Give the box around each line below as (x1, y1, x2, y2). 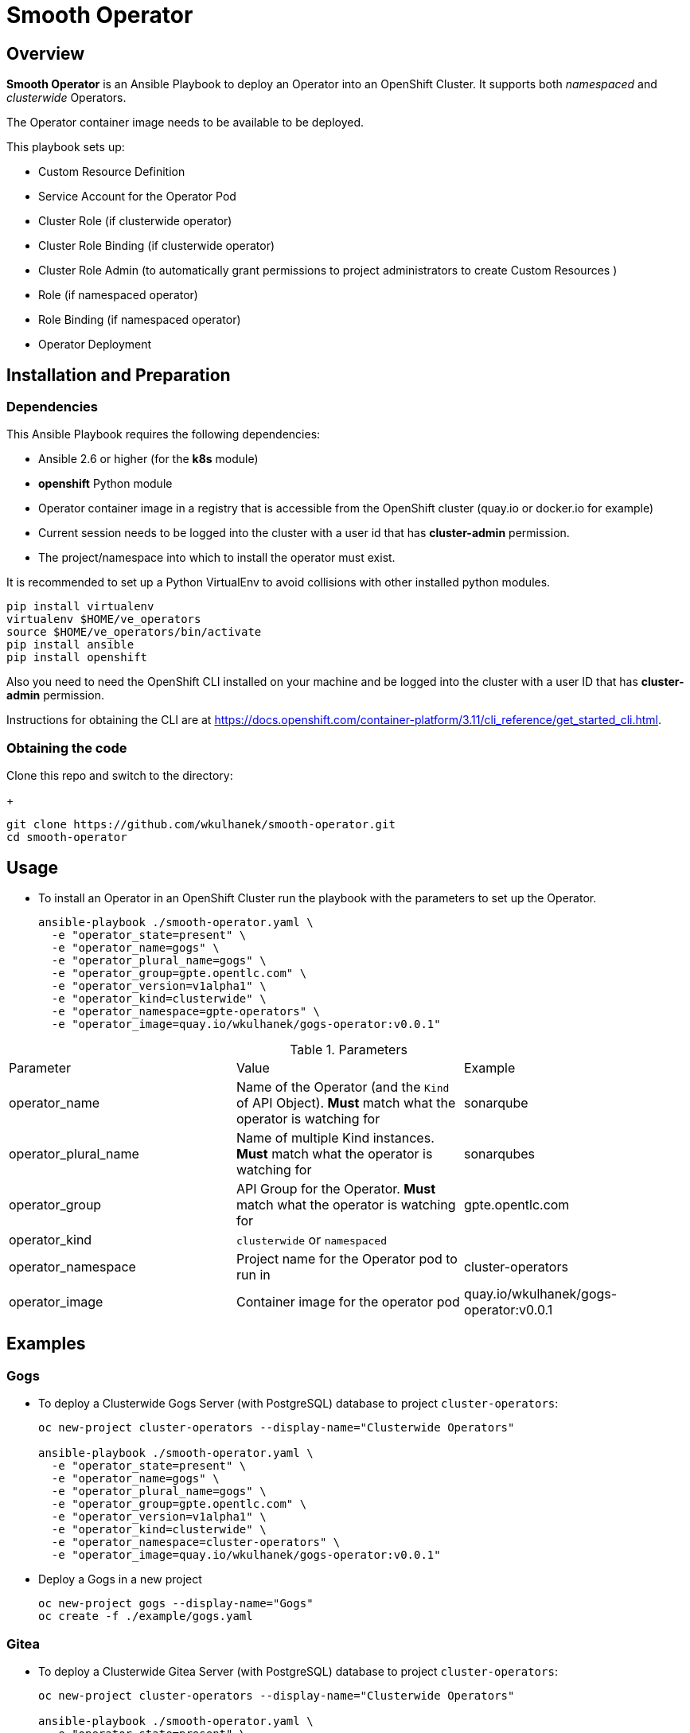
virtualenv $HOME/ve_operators (6, 613, 201, 626)
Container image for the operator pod (236, 1293, 460, 1310)
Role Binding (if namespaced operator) (38, 313, 241, 327)
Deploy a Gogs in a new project (38, 1572, 202, 1587)
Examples (6, 1334, 86, 1354)
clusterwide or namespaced (236, 1231, 387, 1248)
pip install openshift (6, 651, 148, 664)
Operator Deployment (38, 337, 152, 352)
